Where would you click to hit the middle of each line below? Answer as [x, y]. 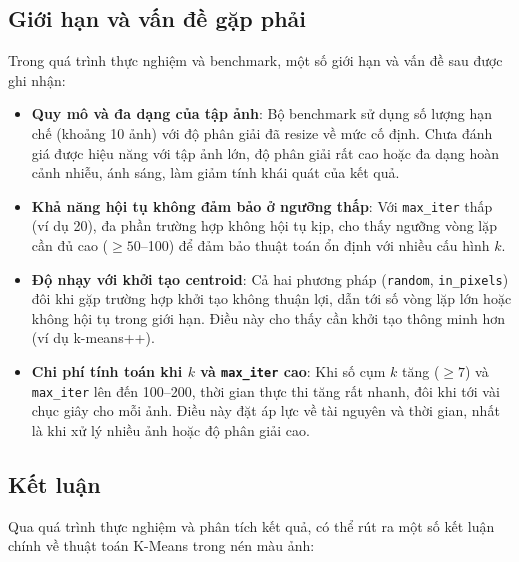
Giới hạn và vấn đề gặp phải [157, 18]
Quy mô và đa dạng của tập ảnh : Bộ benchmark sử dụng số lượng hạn [261, 113]
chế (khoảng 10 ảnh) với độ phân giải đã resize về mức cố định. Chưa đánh [262, 132]
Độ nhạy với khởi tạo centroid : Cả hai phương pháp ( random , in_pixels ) [270, 278]
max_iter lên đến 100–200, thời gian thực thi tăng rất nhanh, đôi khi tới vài [265, 390]
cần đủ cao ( [70, 245]
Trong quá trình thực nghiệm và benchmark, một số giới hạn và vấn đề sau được [255, 60]
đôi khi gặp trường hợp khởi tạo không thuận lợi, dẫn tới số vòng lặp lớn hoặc [271, 298]
